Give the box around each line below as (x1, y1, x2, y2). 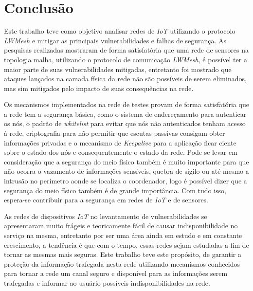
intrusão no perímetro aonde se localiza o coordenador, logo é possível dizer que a (4, 176, 247, 186)
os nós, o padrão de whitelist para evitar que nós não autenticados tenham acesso (4, 118, 246, 128)
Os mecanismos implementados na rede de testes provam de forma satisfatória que (4, 99, 249, 109)
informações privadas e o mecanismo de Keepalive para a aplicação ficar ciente (4, 137, 236, 147)
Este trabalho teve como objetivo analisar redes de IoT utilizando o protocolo (4, 26, 235, 36)
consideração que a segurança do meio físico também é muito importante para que (4, 156, 249, 166)
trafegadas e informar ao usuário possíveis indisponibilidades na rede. (4, 277, 210, 288)
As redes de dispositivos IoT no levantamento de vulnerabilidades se (4, 211, 207, 221)
